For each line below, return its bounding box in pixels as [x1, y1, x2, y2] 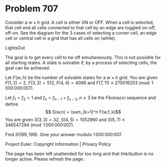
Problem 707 [5, 3, 58, 14]
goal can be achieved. [5, 65, 51, 71]
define [5, 101, 18, 107]
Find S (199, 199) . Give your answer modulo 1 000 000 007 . [5, 131, 122, 137]
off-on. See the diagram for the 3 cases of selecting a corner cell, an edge [5, 30, 157, 36]
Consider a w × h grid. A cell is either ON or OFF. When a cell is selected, [5, 19, 154, 25]
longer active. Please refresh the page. [5, 156, 85, 162]
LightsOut [5, 45, 25, 51]
